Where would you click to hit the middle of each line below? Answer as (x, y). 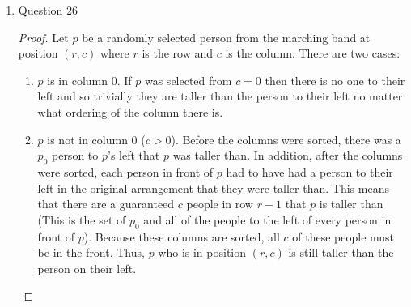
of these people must (343, 236)
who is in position (202, 252)
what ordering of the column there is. (130, 111)
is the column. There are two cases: (313, 53)
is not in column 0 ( (96, 139)
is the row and (178, 53)
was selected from (188, 80)
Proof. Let (43, 37)
